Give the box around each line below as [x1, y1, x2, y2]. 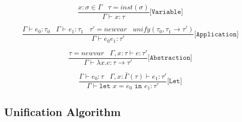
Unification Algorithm [4, 104, 121, 119]
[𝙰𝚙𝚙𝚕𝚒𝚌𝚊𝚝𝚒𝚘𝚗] [194, 30, 239, 38]
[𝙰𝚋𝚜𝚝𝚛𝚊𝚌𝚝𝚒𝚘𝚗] [148, 54, 192, 62]
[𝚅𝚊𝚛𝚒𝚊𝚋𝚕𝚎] [149, 8, 183, 16]
